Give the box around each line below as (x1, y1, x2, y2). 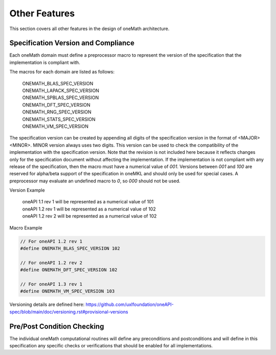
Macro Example (9, 225, 43, 231)
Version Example (9, 187, 45, 194)
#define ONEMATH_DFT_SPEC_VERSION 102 (20, 267, 118, 273)
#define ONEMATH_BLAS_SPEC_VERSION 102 (20, 246, 120, 251)
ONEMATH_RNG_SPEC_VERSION (22, 109, 91, 115)
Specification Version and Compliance (9, 39, 135, 48)
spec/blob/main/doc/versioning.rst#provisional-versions (9, 309, 128, 315)
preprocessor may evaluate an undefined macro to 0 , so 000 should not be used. (9, 178, 181, 184)
